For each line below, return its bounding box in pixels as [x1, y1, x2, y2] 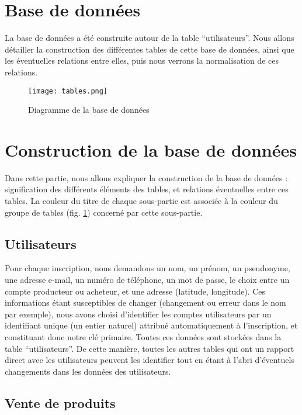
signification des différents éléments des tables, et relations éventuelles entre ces [5, 183, 289, 195]
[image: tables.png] [28, 87, 108, 95]
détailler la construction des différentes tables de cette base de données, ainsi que [5, 43, 294, 55]
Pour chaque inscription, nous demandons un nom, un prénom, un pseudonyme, [5, 262, 290, 274]
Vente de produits [5, 393, 116, 411]
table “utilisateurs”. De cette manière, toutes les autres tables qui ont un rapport [5, 342, 294, 354]
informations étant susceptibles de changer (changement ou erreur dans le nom [5, 296, 286, 309]
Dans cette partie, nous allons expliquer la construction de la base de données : [5, 171, 288, 184]
